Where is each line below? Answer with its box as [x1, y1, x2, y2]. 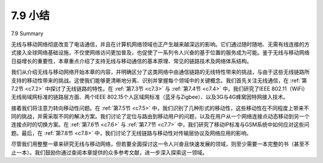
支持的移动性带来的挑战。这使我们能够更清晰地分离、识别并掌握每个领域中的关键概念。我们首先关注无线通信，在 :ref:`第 [11, 76, 307, 84]
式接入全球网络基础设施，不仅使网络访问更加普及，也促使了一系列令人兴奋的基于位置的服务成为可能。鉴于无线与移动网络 [11, 49, 310, 56]
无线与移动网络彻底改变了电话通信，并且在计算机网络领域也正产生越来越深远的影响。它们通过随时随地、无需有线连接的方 [11, 41, 310, 48]
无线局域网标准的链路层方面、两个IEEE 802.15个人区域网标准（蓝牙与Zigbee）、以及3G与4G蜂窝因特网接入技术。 [11, 93, 289, 101]
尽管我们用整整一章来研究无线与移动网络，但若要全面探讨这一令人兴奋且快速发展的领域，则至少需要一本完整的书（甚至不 [11, 140, 310, 147]
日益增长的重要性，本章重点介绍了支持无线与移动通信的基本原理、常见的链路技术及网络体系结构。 [11, 57, 252, 64]
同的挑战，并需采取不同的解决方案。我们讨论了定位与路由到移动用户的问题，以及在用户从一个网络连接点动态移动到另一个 [11, 113, 310, 120]
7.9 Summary [11, 30, 44, 37]
